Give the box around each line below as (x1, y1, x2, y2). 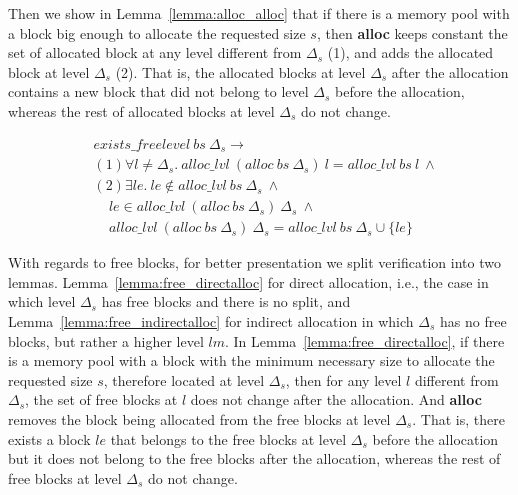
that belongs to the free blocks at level (110, 428, 347, 449)
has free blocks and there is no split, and (101, 291, 351, 312)
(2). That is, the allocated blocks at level (115, 61, 366, 82)
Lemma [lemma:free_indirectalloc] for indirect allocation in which (8, 310, 414, 331)
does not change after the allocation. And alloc (190, 389, 482, 410)
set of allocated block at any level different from (8, 42, 302, 63)
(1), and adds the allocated (327, 42, 494, 63)
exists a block (8, 428, 91, 449)
